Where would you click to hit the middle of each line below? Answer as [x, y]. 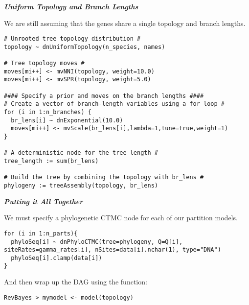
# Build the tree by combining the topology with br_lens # [104, 177]
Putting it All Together [44, 201]
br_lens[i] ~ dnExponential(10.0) [67, 120]
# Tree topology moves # [44, 63]
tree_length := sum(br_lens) [51, 161]
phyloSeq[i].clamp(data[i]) [57, 258]
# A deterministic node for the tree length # [81, 153]
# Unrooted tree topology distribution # [72, 39]
